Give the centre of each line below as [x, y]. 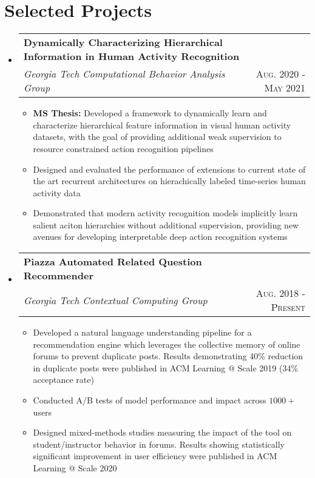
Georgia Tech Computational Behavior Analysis [124, 74]
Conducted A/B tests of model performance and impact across [150, 400]
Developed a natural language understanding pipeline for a [142, 332]
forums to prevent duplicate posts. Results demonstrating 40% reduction [168, 356]
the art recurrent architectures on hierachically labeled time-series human [169, 181]
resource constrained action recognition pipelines [123, 148]
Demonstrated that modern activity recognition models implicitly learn [165, 213]
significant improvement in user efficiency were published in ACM [155, 456]
